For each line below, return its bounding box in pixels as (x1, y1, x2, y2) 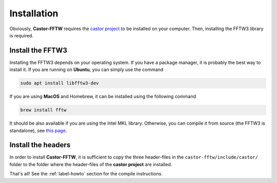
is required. (9, 32, 33, 38)
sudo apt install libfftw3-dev (20, 80, 100, 86)
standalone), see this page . (9, 127, 67, 133)
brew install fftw (20, 107, 67, 113)
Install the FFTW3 (9, 46, 68, 55)
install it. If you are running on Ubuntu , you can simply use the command (9, 66, 164, 73)
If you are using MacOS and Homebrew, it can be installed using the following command (9, 94, 196, 100)
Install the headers (9, 141, 71, 149)
